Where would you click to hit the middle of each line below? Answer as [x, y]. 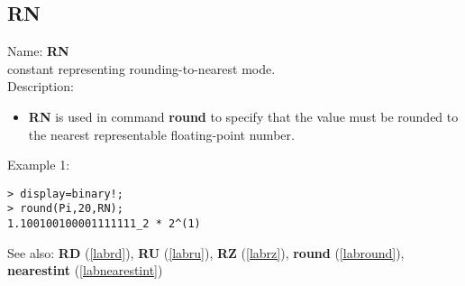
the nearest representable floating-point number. [161, 134]
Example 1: [39, 165]
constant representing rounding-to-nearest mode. [141, 68]
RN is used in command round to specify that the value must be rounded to [243, 116]
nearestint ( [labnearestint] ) [85, 270]
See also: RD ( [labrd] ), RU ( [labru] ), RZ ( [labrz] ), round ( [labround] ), [206, 252]
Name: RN [38, 51]
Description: [41, 86]
